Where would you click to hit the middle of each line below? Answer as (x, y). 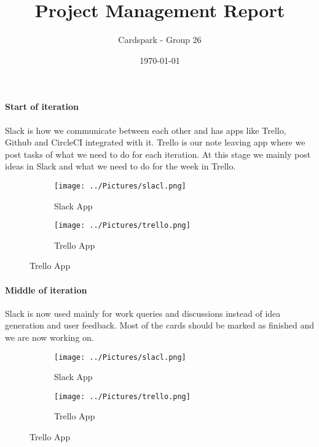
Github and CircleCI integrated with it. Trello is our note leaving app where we (155, 142)
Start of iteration (42, 107)
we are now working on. (49, 337)
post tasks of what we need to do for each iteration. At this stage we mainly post (158, 154)
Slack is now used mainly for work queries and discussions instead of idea (143, 313)
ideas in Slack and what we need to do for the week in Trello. (120, 166)
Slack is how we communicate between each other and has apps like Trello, (146, 130)
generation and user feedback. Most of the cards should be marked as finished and (160, 325)
